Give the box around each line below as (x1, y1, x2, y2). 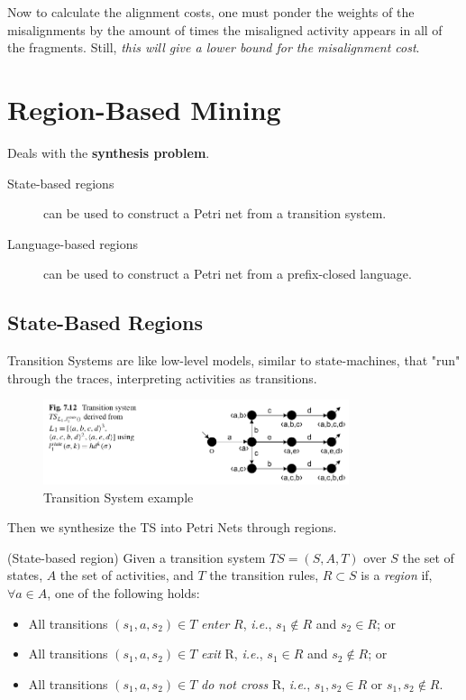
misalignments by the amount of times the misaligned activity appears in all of (7, 20, 443, 39)
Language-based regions (7, 234, 139, 253)
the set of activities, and (59, 566, 194, 585)
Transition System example (43, 487, 194, 506)
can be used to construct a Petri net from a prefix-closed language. (43, 264, 412, 283)
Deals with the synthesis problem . (7, 143, 210, 161)
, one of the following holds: (47, 584, 200, 603)
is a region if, (361, 566, 433, 585)
